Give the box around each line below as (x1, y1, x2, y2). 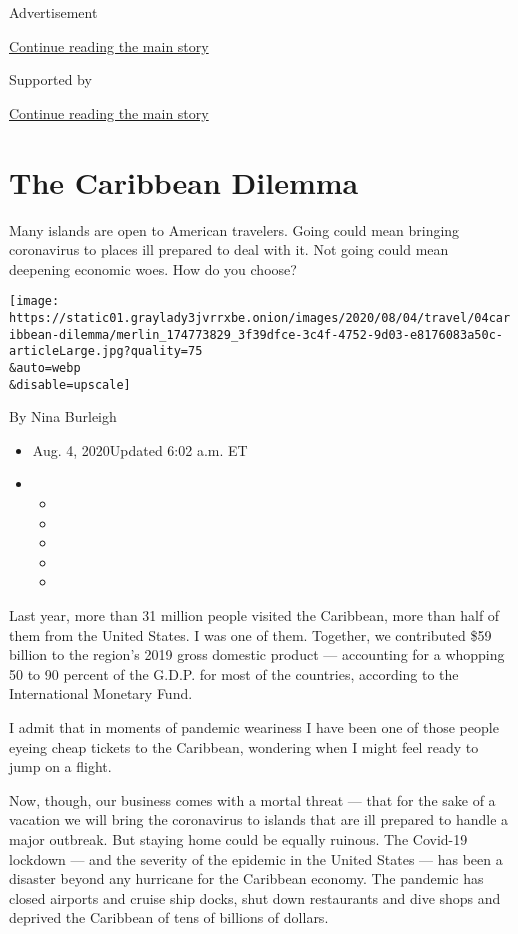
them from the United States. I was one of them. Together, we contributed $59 (9, 624, 492, 645)
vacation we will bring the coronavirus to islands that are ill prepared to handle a (9, 809, 509, 830)
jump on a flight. (9, 756, 112, 777)
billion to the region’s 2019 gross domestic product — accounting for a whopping (9, 644, 505, 665)
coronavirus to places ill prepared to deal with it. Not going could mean (9, 239, 449, 260)
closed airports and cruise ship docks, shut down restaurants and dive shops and (9, 887, 501, 908)
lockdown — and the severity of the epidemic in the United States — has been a (9, 848, 503, 869)
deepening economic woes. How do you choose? (9, 258, 297, 279)
